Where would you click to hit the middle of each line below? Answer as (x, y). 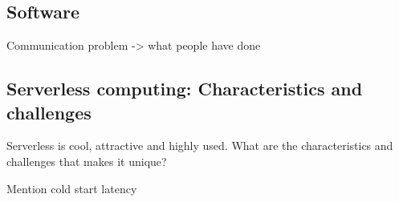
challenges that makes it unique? (87, 161)
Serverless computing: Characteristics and (185, 89)
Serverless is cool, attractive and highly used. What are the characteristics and (200, 145)
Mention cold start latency (72, 188)
